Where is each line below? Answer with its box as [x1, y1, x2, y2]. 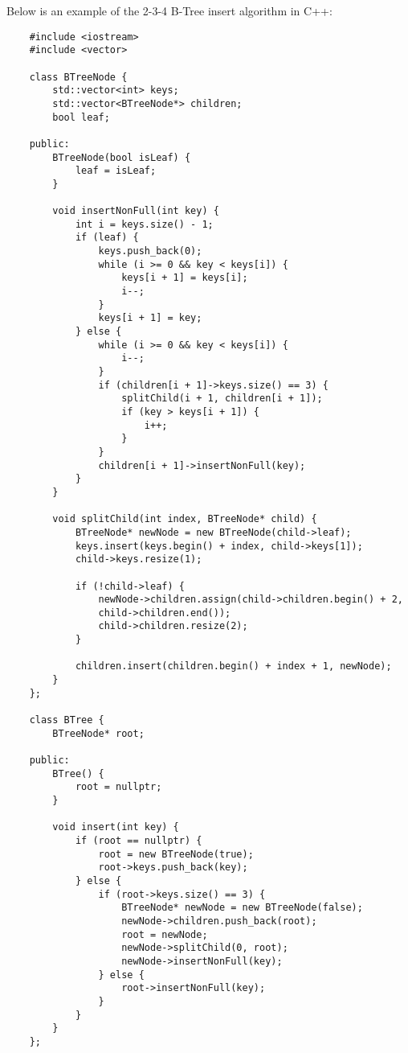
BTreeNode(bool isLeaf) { [52, 151, 191, 163]
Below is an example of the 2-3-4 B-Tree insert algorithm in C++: [6, 2, 333, 19]
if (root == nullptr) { [75, 834, 202, 846]
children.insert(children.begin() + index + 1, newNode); [75, 660, 392, 673]
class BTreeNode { [29, 71, 128, 83]
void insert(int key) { [52, 821, 179, 833]
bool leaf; [52, 111, 110, 123]
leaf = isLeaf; [75, 165, 157, 177]
